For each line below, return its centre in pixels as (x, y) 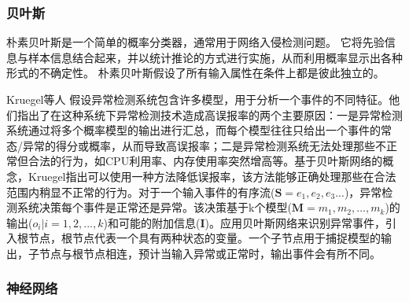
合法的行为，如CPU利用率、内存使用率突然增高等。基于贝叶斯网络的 (205, 161)
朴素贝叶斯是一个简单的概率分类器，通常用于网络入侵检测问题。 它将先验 (195, 42)
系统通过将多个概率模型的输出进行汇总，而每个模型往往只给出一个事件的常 (199, 130)
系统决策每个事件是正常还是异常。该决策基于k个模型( (154, 207)
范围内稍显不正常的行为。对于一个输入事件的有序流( (141, 192)
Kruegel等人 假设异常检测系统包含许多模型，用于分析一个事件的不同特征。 (198, 99)
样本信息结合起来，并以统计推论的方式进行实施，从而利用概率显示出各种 (215, 57)
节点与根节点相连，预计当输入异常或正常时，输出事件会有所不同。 (210, 253)
